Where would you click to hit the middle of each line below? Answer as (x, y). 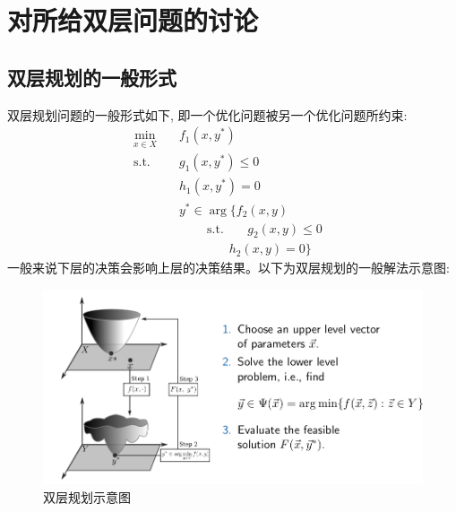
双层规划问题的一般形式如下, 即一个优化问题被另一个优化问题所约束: (207, 114)
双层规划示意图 (87, 496)
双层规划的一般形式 (92, 77)
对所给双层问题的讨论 (133, 20)
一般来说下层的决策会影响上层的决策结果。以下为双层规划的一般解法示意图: (228, 268)
